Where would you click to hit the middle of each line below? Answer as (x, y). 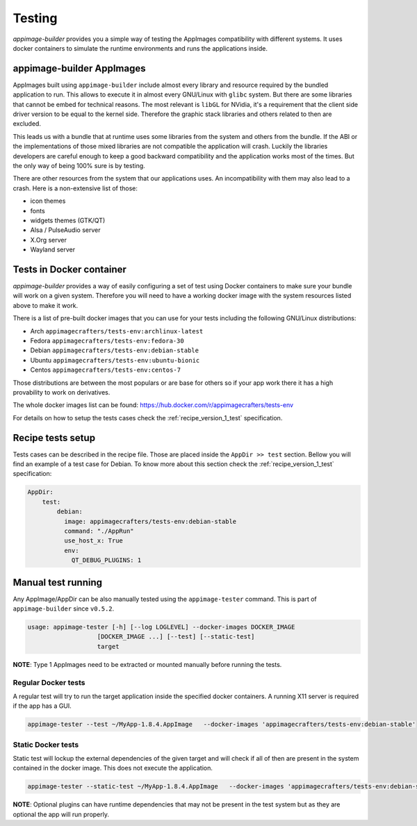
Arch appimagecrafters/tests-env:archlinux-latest (117, 331)
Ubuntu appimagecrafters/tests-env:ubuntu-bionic (115, 360)
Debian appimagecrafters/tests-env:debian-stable (115, 350)
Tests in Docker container (69, 269)
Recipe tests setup (54, 438)
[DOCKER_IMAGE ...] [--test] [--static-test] (176, 637)
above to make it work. (46, 305)
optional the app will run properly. (61, 814)
